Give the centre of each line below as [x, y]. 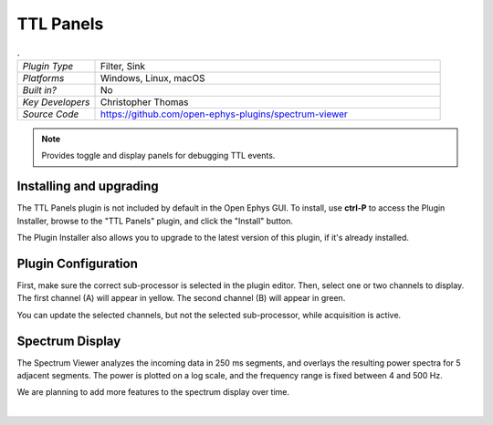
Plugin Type [48, 66]
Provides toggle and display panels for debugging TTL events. [158, 156]
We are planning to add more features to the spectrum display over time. [153, 392]
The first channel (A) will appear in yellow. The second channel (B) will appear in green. [181, 298]
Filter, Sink [123, 66]
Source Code [51, 114]
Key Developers [56, 102]
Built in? [39, 89]
